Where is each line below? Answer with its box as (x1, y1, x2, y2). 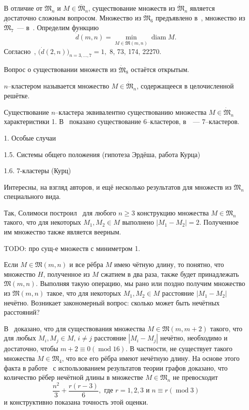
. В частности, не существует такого (125, 343, 233, 354)
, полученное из (43, 268, 90, 279)
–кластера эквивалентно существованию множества (55, 107, 207, 117)
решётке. (4, 90, 30, 100)
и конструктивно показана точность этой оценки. (4, 396, 148, 407)
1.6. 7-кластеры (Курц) (4, 165, 71, 176)
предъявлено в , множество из (156, 13, 245, 23)
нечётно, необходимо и (160, 333, 228, 343)
